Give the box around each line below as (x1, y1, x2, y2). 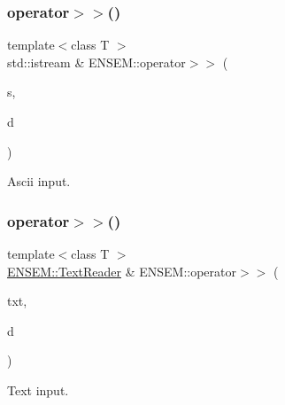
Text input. (7, 380, 69, 399)
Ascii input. (7, 172, 71, 191)
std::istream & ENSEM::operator (7, 52, 186, 71)
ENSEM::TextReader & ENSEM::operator (7, 261, 236, 280)
